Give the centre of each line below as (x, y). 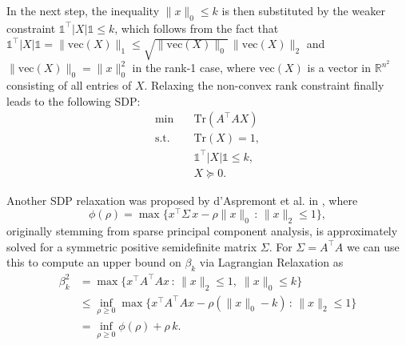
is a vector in (339, 68)
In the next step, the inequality (83, 10)
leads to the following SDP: (74, 100)
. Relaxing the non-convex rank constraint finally (264, 85)
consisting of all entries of (69, 85)
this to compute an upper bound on (94, 262)
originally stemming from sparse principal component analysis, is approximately (202, 231)
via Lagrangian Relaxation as (271, 262)
